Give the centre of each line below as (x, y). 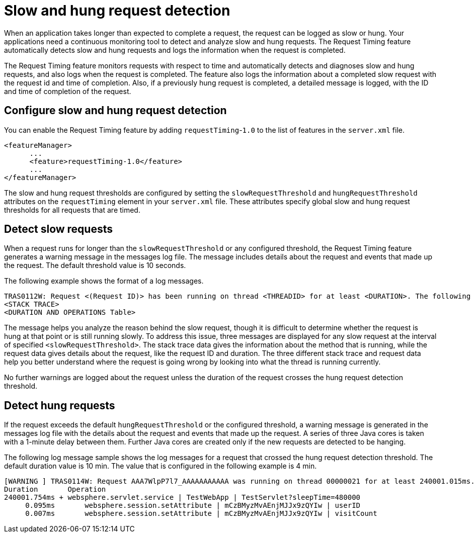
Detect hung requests (60, 405)
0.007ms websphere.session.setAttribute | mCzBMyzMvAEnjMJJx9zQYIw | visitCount (201, 514)
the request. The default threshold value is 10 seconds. (95, 265)
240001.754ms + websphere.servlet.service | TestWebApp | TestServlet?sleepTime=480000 (182, 498)
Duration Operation (55, 489)
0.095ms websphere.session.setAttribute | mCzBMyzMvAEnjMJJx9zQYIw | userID (193, 506)
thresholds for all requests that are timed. (72, 210)
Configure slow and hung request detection (115, 111)
